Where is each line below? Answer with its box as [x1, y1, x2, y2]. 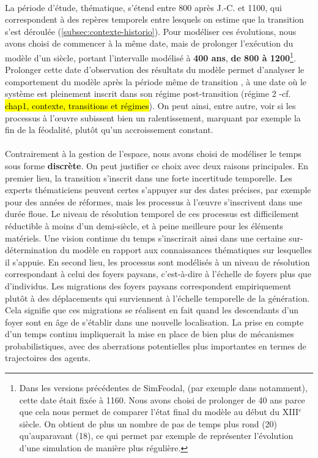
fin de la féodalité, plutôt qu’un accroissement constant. [5, 123, 213, 136]
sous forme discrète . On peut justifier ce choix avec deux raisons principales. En [5, 159, 309, 172]
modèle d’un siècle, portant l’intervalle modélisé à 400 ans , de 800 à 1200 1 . [5, 49, 296, 64]
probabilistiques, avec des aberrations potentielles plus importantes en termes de [5, 339, 306, 352]
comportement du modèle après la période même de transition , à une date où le [5, 75, 306, 88]
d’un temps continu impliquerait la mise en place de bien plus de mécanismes [5, 327, 294, 340]
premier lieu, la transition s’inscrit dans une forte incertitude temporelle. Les [5, 171, 292, 184]
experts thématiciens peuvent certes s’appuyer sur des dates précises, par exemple [5, 183, 311, 196]
